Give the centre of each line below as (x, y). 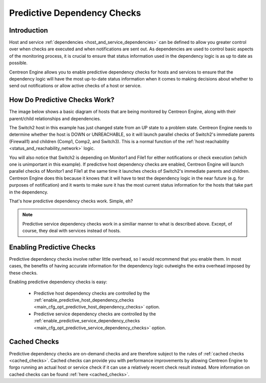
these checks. (23, 273)
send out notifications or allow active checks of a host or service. (75, 86)
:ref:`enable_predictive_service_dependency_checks (87, 321)
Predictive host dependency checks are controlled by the (92, 293)
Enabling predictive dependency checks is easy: (58, 282)
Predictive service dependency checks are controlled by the (95, 314)
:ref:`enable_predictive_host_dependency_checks (84, 300)
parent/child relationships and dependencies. (55, 118)
